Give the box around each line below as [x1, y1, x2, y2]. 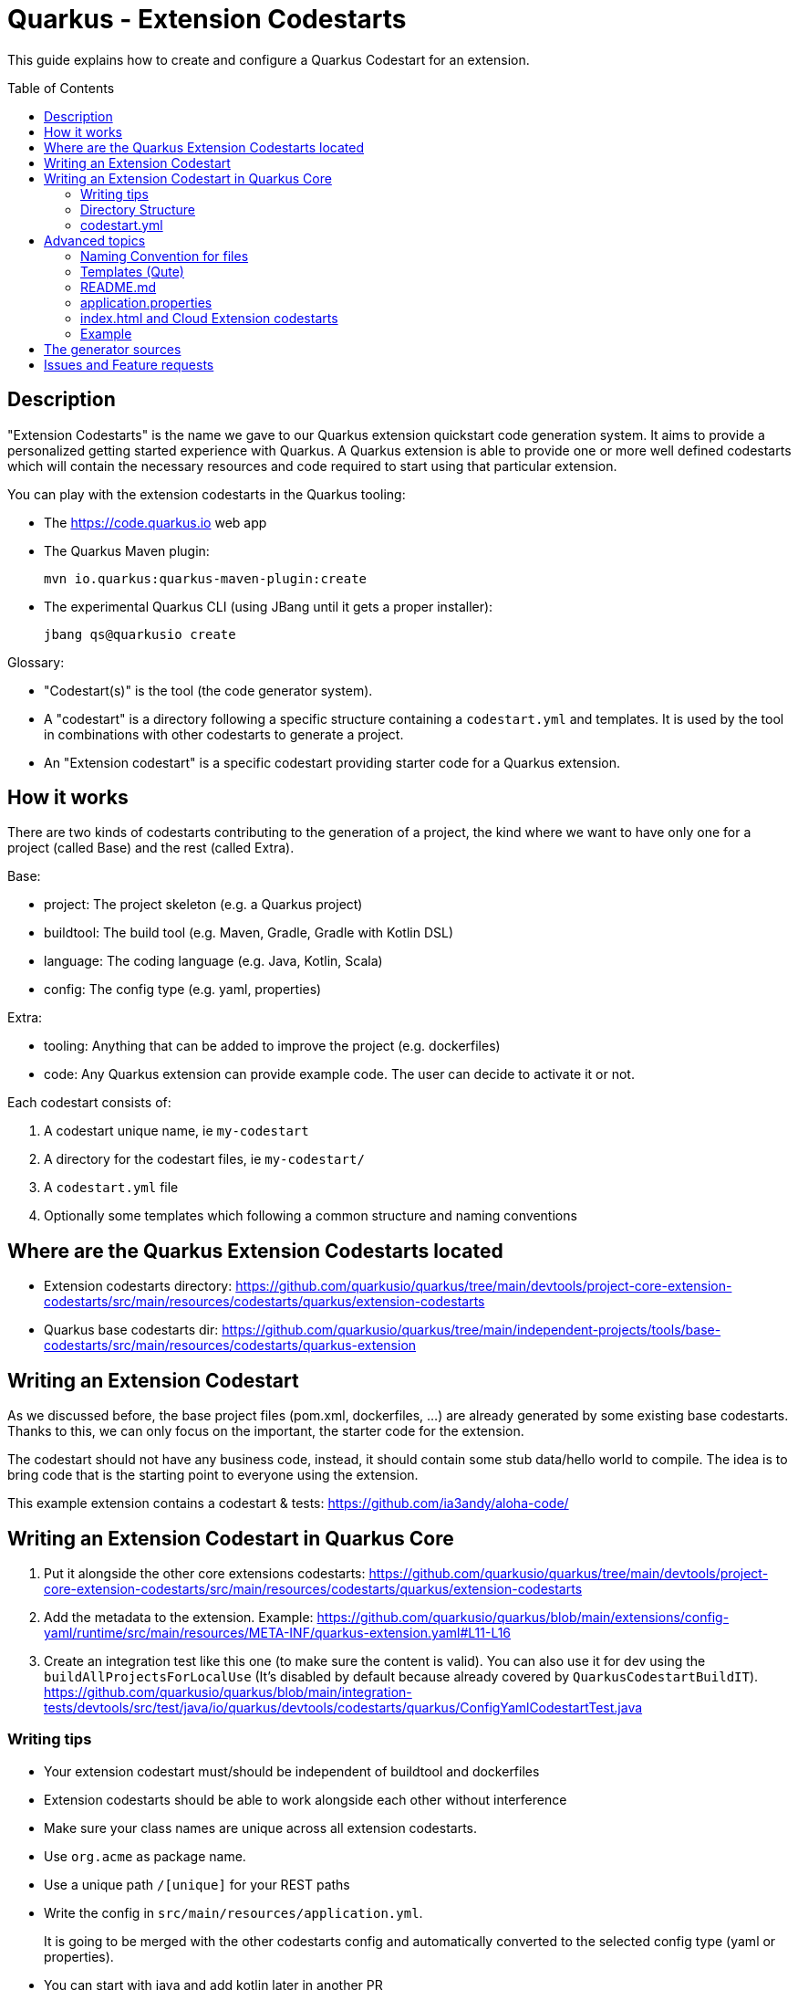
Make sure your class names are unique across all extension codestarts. [44, 1819, 477, 1836]
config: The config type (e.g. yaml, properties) [44, 981, 322, 998]
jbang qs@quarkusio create [44, 626, 236, 642]
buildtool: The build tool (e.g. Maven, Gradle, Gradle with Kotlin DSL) [44, 925, 454, 941]
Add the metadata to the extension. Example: [44, 1608, 314, 1625]
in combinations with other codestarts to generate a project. [44, 726, 404, 742]
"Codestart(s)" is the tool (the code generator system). [44, 682, 373, 698]
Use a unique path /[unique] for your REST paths [44, 1876, 350, 1892]
